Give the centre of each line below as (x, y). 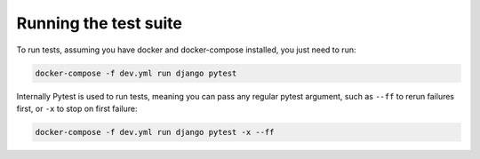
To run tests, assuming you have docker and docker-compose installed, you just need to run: (186, 50)
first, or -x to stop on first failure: (77, 108)
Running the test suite (99, 23)
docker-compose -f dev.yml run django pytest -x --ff (155, 132)
